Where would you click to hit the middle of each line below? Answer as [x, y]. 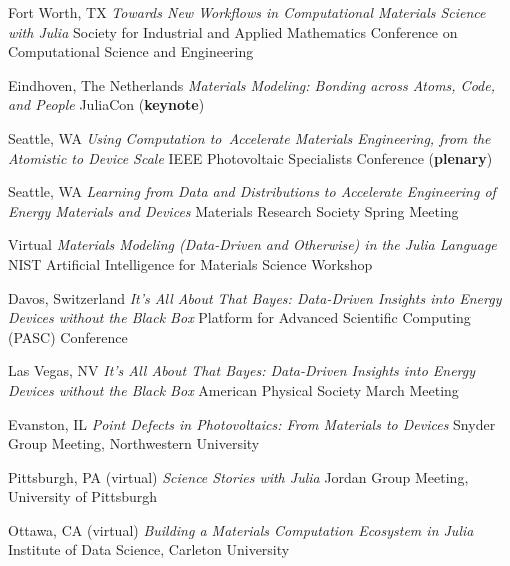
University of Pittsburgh [83, 496]
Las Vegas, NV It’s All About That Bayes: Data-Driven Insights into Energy [242, 370]
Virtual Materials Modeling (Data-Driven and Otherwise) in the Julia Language [252, 244]
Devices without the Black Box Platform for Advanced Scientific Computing [239, 317]
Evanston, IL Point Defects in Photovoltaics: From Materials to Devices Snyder [252, 423]
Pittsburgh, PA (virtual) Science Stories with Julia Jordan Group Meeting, [238, 476]
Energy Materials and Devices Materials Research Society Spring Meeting [233, 210]
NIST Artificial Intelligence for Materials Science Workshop [190, 263]
